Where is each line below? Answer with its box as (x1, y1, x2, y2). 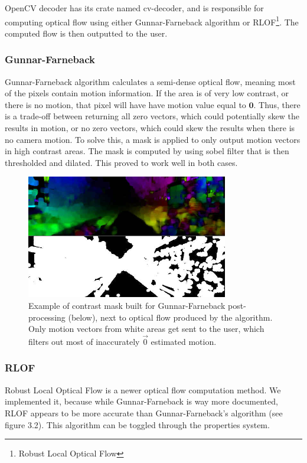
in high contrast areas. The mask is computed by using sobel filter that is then (5, 145, 289, 157)
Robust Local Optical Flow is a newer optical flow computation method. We (5, 383, 281, 396)
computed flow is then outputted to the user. (5, 27, 168, 39)
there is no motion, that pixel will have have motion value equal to (5, 98, 246, 110)
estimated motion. (151, 335, 217, 347)
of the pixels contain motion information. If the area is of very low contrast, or (5, 87, 289, 99)
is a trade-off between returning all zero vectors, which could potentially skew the (5, 110, 299, 122)
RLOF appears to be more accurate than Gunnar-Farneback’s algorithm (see (5, 406, 283, 419)
